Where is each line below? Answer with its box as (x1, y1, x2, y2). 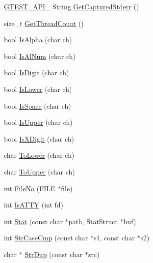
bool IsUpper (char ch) (4, 117, 73, 127)
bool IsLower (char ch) (4, 84, 72, 94)
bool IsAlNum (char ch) (4, 51, 76, 61)
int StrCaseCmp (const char (4, 233, 88, 243)
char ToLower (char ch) (4, 150, 75, 160)
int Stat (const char (4, 216, 63, 226)
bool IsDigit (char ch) (4, 67, 69, 78)
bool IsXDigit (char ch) (4, 133, 75, 144)
